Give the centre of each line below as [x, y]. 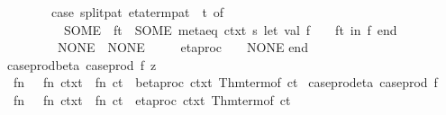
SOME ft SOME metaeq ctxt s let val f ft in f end [230, 29]
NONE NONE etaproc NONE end [182, 47]
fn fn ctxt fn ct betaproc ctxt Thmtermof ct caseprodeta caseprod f [225, 82]
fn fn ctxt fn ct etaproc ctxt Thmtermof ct [152, 99]
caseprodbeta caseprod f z [82, 64]
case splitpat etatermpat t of [137, 12]
